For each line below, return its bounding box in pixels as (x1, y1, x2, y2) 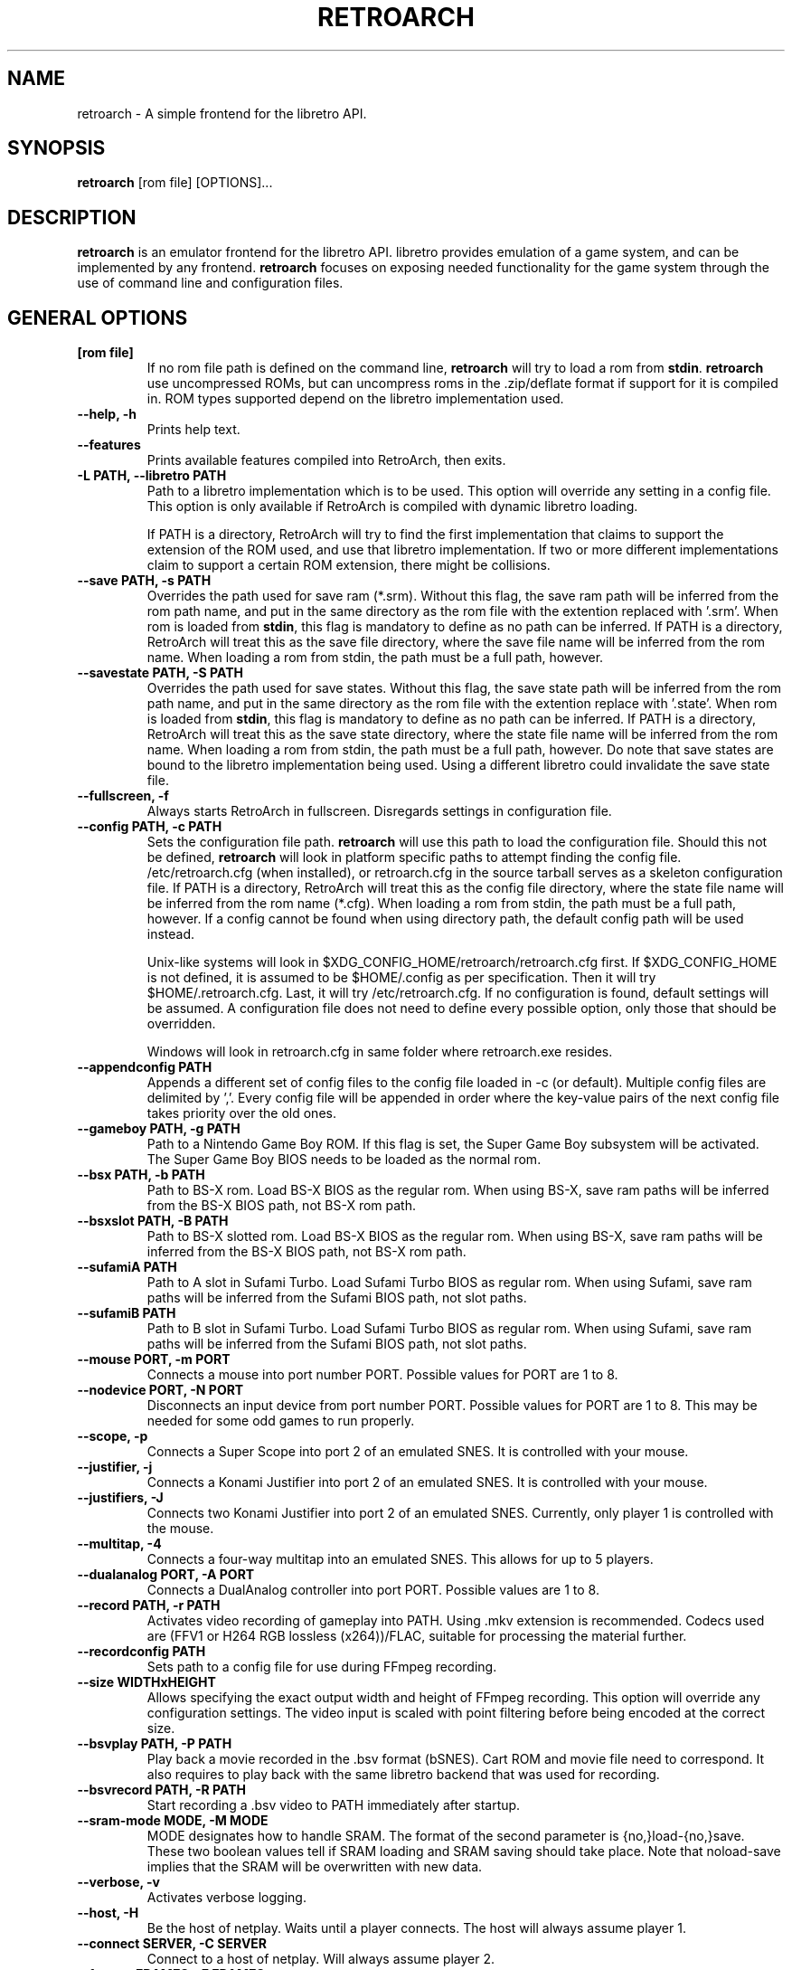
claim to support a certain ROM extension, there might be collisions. (146, 557, 551, 573)
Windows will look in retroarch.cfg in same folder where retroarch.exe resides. (146, 1044, 613, 1060)
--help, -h (77, 406, 137, 422)
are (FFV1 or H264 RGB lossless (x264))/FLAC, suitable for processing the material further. (146, 1628, 687, 1644)
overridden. (146, 1016, 216, 1032)
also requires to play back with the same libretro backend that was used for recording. (146, 1766, 660, 1783)
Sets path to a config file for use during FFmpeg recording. (146, 1659, 497, 1675)
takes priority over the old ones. (146, 1105, 336, 1122)
